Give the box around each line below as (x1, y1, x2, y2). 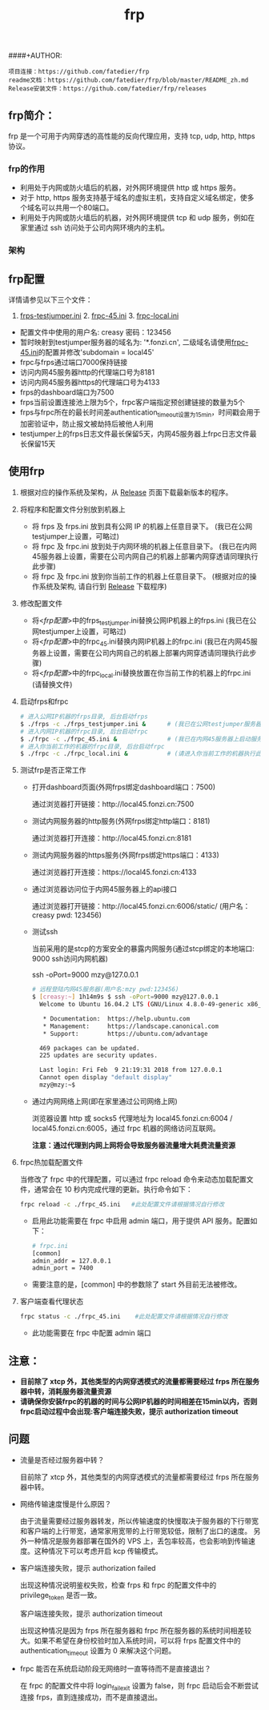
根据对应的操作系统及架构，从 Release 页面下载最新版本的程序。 (19, 487, 233, 497)
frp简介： (8, 108, 56, 122)
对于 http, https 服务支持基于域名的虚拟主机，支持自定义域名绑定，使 (19, 193, 248, 203)
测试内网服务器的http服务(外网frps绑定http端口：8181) (31, 817, 211, 826)
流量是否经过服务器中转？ (19, 1455, 105, 1464)
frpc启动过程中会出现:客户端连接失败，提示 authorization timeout (19, 1407, 239, 1416)
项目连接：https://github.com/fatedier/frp (8, 68, 150, 76)
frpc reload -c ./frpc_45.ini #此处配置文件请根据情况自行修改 (19, 1200, 225, 1208)
